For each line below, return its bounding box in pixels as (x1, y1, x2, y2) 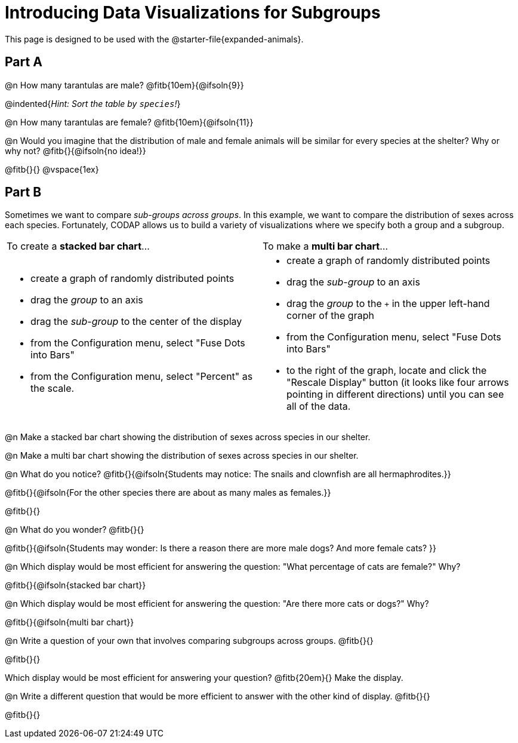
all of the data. (286, 400, 351, 413)
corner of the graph (286, 309, 374, 322)
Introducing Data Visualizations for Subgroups (5, 2, 381, 23)
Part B (5, 185, 42, 200)
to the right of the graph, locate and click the (286, 364, 487, 377)
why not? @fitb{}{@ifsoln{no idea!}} (5, 145, 146, 156)
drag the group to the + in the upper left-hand (286, 297, 490, 310)
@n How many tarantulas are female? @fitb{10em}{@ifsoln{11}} (5, 116, 254, 127)
